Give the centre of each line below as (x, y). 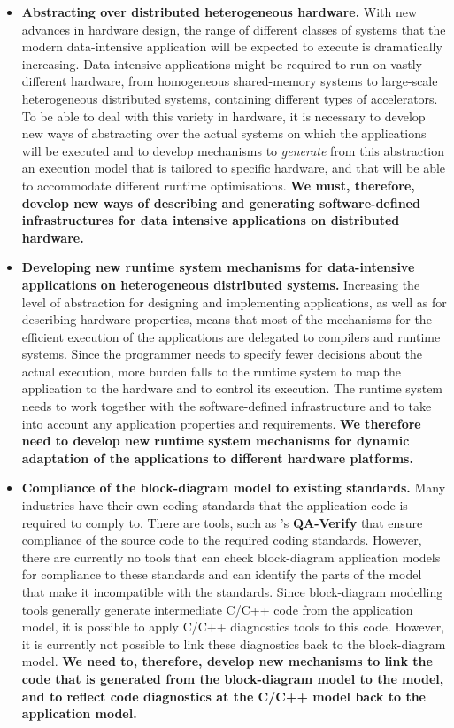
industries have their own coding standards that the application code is (215, 505)
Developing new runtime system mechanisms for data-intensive (218, 267)
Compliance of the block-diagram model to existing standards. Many (234, 488)
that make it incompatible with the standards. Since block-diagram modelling (232, 592)
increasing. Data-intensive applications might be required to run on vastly (222, 63)
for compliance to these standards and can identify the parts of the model (222, 574)
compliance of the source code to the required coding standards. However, (222, 540)
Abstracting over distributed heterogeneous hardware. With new (219, 12)
